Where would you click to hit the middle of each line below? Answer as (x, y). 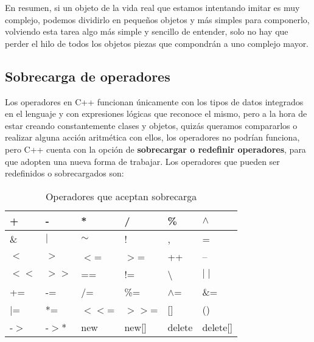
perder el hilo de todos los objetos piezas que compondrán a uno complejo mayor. (157, 43)
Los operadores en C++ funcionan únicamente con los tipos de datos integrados (154, 101)
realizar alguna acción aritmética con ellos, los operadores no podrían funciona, (152, 137)
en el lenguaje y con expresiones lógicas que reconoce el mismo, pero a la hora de (156, 113)
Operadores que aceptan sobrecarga (121, 196)
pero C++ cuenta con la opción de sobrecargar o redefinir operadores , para (155, 149)
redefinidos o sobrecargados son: (65, 173)
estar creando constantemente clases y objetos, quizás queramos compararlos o (151, 125)
